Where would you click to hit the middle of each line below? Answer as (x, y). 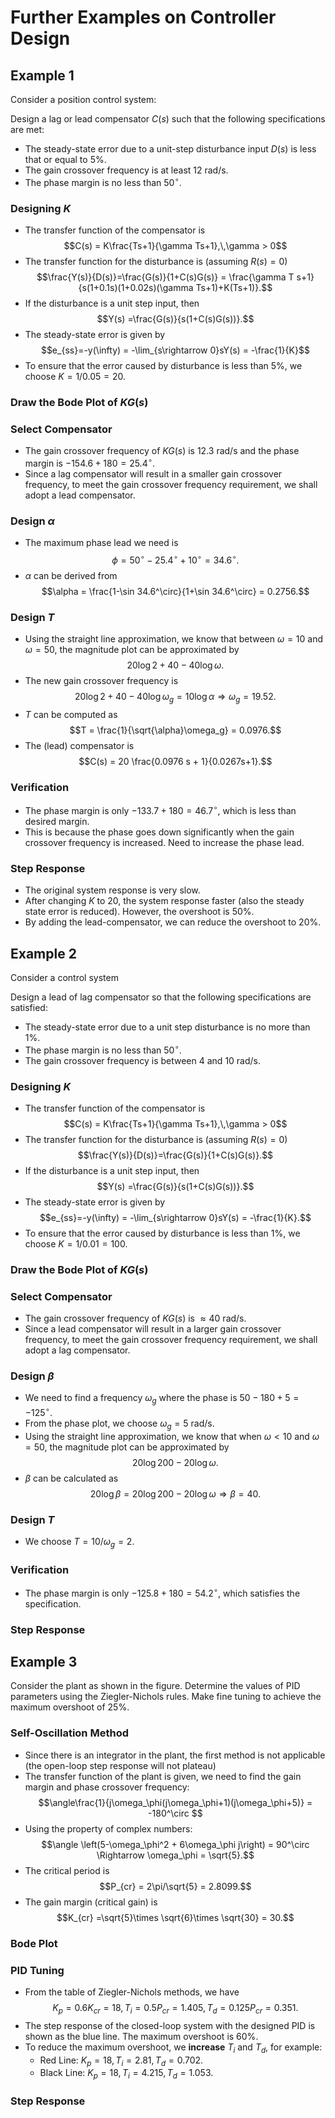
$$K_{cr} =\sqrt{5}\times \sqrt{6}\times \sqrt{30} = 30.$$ (175, 1917)
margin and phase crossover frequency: (107, 1787)
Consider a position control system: (83, 99)
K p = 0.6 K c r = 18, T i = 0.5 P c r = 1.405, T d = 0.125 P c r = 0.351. (175, 2008)
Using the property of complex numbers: (108, 1828)
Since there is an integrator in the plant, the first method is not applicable (175, 1755)
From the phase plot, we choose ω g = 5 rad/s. (119, 1424)
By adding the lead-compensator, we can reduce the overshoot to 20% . (173, 922)
